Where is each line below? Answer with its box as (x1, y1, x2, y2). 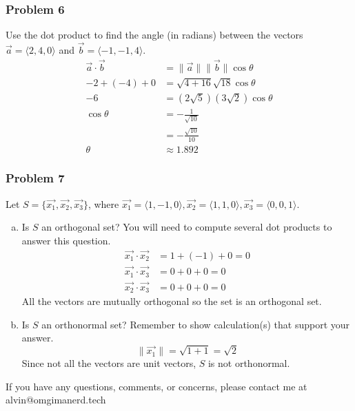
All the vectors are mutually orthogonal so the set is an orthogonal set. (21, 294, 322, 308)
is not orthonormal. (207, 356, 290, 370)
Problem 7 (6, 169, 65, 187)
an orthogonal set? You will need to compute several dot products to (41, 220, 332, 234)
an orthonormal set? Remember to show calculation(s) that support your (41, 317, 350, 331)
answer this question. (21, 233, 111, 247)
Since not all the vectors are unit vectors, (21, 356, 196, 370)
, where (88, 196, 119, 211)
